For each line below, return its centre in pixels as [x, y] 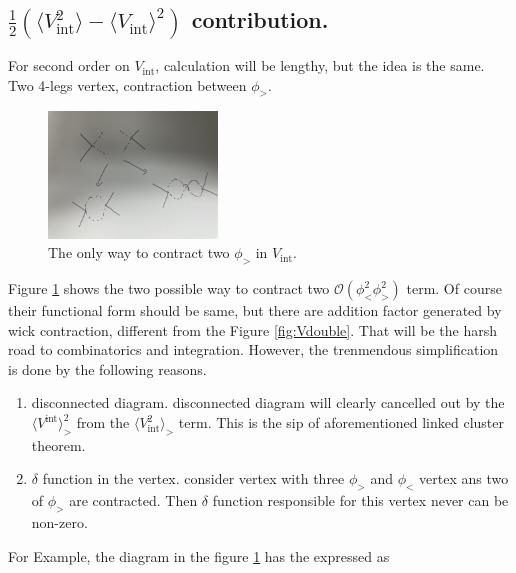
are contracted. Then [133, 500]
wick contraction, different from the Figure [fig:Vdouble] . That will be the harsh [252, 329]
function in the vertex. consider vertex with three [193, 478]
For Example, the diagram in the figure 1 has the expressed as [199, 555]
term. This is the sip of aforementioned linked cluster [341, 422]
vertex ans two [464, 478]
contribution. [260, 19]
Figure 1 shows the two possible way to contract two [169, 288]
